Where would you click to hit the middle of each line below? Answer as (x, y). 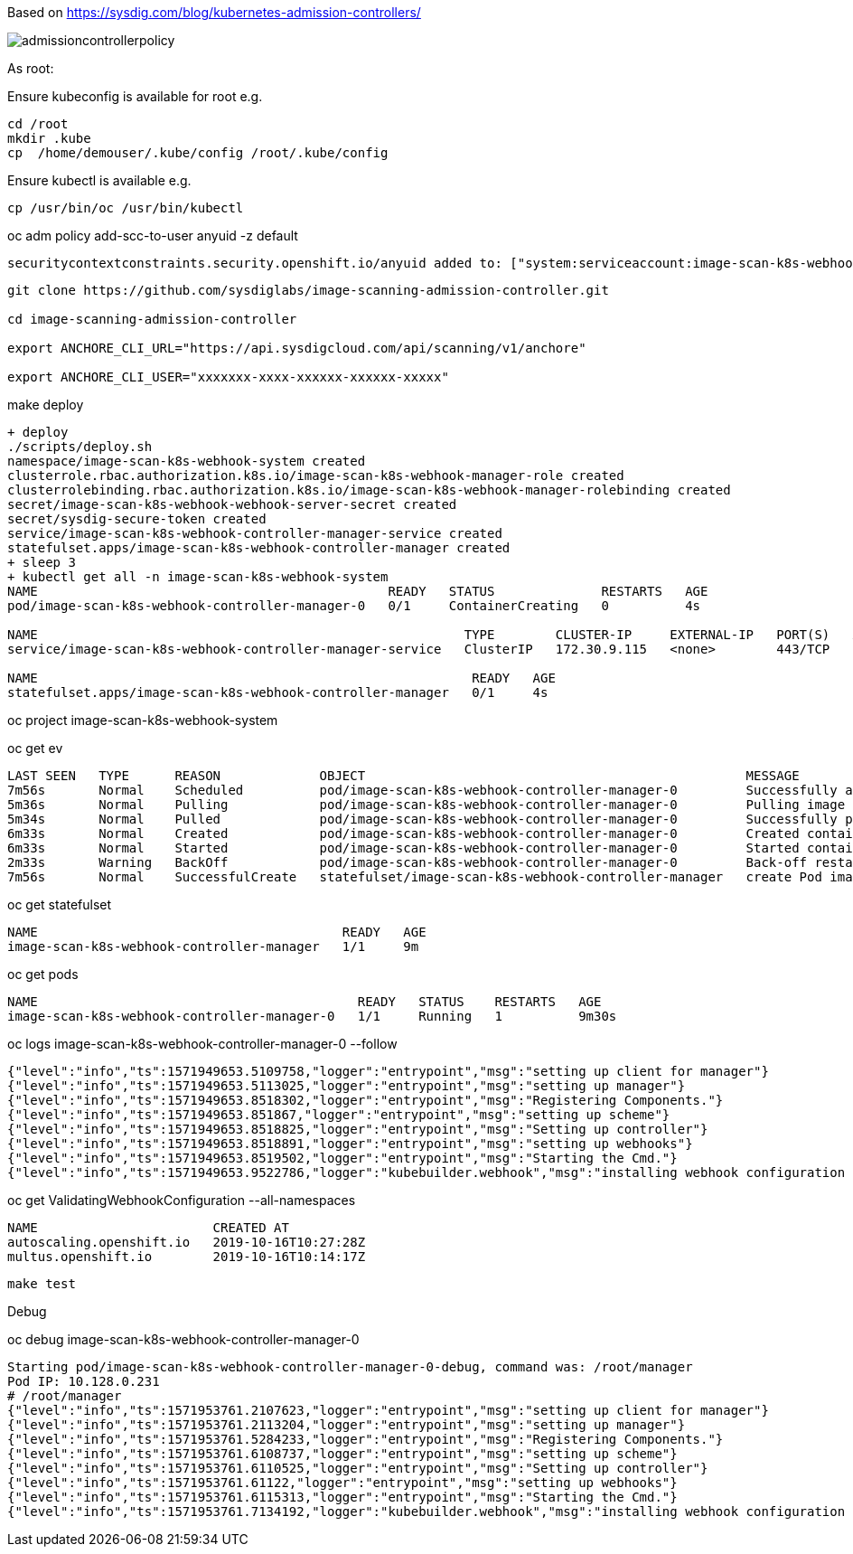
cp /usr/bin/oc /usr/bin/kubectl (126, 208)
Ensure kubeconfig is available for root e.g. (135, 96)
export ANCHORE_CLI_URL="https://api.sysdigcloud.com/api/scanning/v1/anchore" (297, 348)
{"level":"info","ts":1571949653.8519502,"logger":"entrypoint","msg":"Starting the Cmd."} (342, 1158)
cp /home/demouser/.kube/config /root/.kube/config (198, 153)
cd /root (38, 124)
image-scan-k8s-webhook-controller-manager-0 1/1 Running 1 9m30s (312, 1016)
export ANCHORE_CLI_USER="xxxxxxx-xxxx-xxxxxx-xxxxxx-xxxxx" (228, 377)
